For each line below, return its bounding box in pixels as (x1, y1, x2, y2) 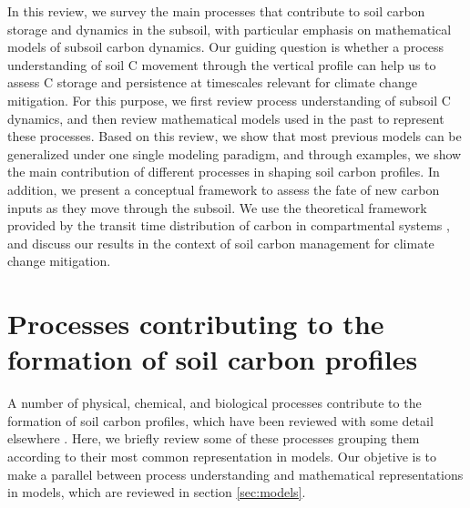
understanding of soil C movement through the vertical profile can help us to (7, 55, 436, 74)
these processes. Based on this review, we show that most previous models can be (7, 127, 462, 146)
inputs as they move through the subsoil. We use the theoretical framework (7, 198, 427, 217)
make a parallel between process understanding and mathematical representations (7, 464, 464, 483)
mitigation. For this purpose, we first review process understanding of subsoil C (7, 90, 451, 109)
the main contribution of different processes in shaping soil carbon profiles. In (7, 162, 440, 181)
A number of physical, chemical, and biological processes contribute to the (7, 393, 422, 412)
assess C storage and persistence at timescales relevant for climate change (7, 73, 417, 92)
